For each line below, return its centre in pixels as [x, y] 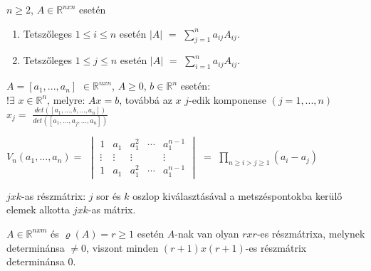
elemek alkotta [38, 209]
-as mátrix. [112, 209]
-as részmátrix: [54, 195]
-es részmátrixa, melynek [311, 233]
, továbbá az [146, 99]
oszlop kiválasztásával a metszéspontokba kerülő [237, 195]
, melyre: [66, 99]
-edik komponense [228, 99]
